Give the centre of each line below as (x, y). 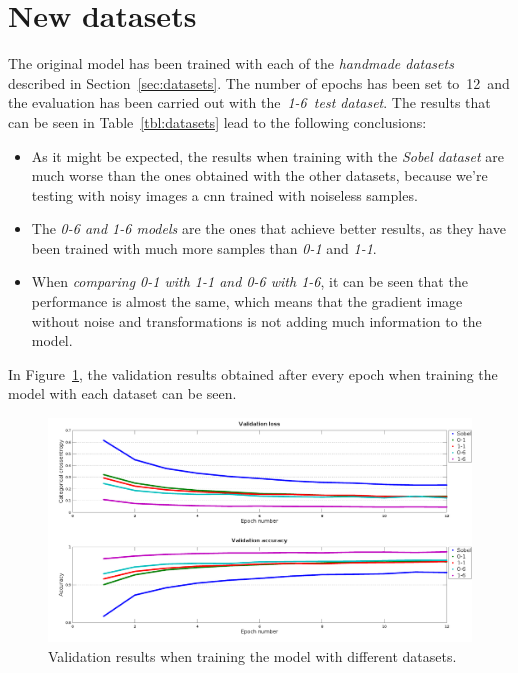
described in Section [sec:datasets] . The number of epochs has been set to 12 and (259, 82)
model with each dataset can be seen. (122, 393)
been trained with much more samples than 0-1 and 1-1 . (204, 247)
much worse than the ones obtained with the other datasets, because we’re (259, 175)
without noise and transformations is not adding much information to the (256, 320)
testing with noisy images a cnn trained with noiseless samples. (224, 194)
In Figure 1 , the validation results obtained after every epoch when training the (253, 373)
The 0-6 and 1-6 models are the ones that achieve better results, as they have (268, 228)
